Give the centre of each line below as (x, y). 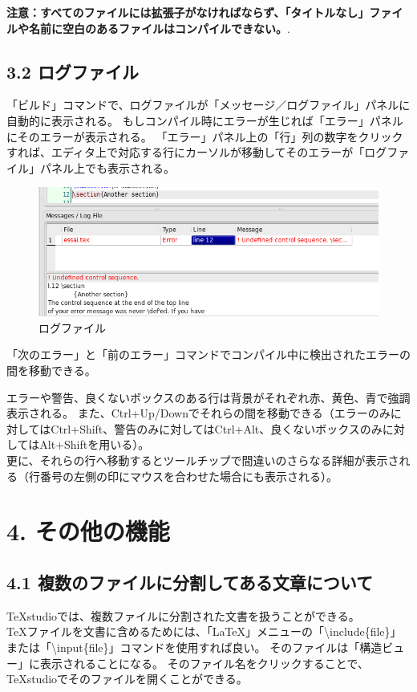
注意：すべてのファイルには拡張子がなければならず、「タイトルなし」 (188, 12)
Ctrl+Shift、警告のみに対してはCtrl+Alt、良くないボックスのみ (217, 428)
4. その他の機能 (88, 531)
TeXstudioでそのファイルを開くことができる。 (127, 679)
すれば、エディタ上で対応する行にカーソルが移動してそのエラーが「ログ (197, 152)
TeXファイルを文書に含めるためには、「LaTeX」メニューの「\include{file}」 (204, 631)
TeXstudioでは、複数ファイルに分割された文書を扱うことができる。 (183, 615)
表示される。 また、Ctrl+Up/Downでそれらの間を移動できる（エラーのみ (198, 413)
